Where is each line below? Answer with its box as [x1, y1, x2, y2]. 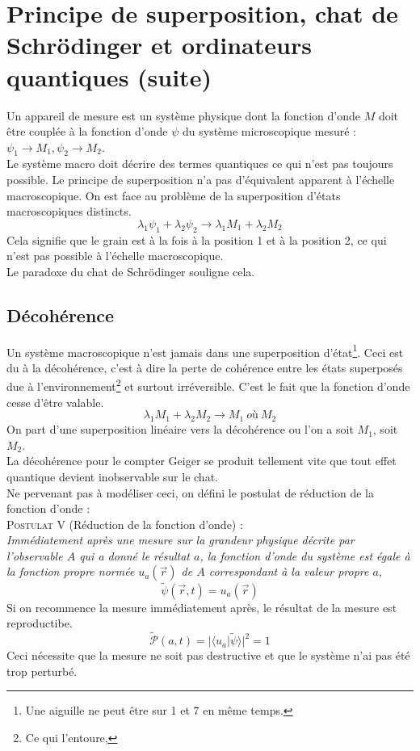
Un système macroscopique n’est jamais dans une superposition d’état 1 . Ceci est [6, 341, 404, 360]
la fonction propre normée [6, 563, 135, 580]
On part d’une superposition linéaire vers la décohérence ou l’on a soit [6, 421, 354, 438]
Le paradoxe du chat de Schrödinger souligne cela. [6, 262, 255, 279]
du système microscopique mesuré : [183, 123, 357, 140]
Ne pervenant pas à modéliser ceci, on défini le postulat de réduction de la [6, 484, 374, 501]
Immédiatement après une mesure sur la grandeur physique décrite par [6, 531, 355, 548]
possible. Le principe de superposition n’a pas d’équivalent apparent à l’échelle [6, 171, 395, 188]
